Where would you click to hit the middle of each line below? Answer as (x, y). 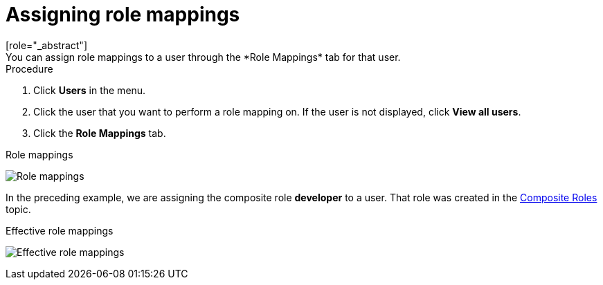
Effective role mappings (60, 230)
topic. (18, 209)
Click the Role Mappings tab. (100, 133)
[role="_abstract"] (47, 45)
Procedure (29, 68)
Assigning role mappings (123, 15)
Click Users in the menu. (90, 90)
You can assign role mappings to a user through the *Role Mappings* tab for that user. (203, 57)
